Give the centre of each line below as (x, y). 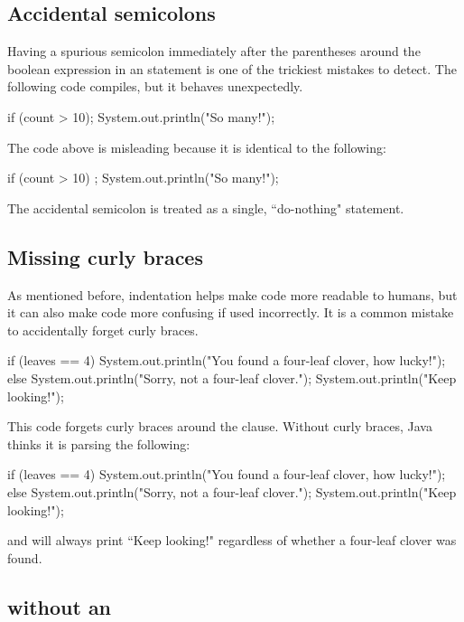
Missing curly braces (105, 256)
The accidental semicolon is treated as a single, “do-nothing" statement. (206, 207)
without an (60, 606)
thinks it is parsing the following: (99, 443)
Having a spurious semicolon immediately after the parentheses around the (214, 51)
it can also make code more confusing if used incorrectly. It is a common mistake (231, 312)
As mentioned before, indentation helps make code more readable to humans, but (232, 294)
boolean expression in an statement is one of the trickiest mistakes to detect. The (232, 68)
